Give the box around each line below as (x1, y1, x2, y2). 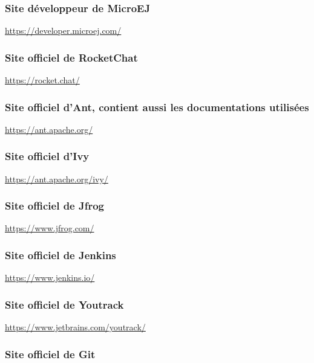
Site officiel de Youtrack (5, 297, 124, 312)
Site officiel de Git (5, 346, 96, 361)
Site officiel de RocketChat (5, 50, 138, 65)
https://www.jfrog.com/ (5, 222, 94, 234)
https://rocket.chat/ (5, 74, 80, 86)
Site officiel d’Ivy (5, 149, 90, 164)
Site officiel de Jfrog (5, 198, 105, 213)
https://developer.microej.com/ (5, 24, 122, 37)
